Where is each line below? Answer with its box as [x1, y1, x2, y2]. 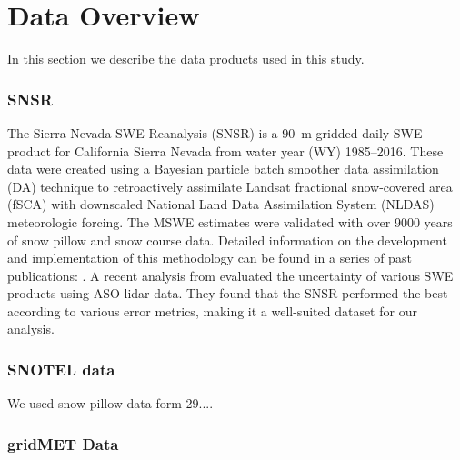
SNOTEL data [7, 357, 115, 380]
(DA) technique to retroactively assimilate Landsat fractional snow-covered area [7, 176, 453, 195]
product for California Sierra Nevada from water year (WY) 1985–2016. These [7, 141, 444, 160]
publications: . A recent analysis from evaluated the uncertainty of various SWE [7, 265, 454, 285]
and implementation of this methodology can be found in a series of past [7, 248, 412, 267]
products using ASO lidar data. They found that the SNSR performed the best [7, 284, 448, 303]
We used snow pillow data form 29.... [7, 394, 214, 413]
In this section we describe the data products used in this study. [7, 49, 365, 68]
